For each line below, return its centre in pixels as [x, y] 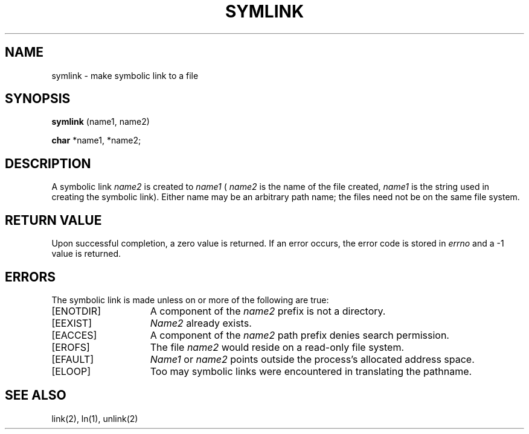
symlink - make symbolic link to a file [125, 75]
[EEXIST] [72, 323]
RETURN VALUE [53, 220]
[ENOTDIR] [76, 311]
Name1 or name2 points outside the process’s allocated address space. [312, 359]
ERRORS [30, 277]
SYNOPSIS [38, 99]
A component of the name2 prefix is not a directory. [268, 311]
